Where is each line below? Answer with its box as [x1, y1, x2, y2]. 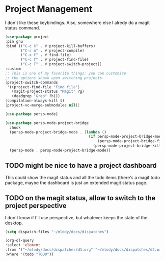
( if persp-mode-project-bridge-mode [88, 134, 164, 139]
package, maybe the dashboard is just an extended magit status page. [5, 180, 148, 185]
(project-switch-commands [5, 80, 58, 85]
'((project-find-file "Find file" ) [7, 84, 80, 89]
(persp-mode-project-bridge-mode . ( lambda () [9, 130, 107, 134]
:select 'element [5, 243, 41, 248]
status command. [5, 25, 40, 30]
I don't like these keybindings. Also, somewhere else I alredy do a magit [5, 20, 150, 26]
